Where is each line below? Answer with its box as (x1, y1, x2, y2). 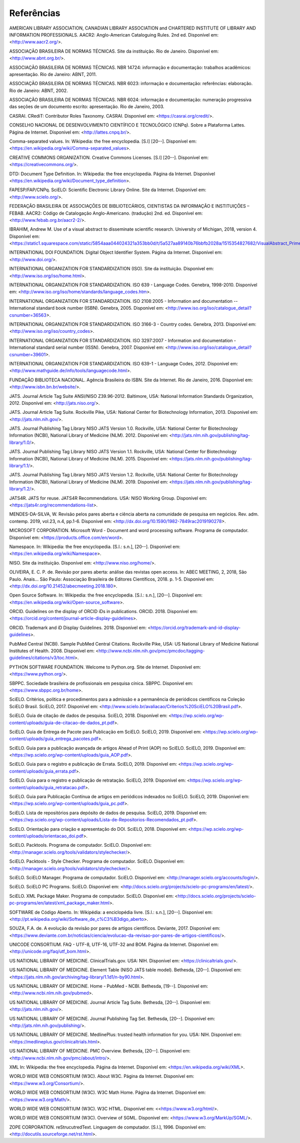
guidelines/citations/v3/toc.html (9, 655, 75, 661)
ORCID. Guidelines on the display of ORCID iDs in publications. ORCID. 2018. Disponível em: (9, 609, 198, 615)
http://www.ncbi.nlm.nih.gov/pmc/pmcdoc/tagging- (98, 648, 205, 654)
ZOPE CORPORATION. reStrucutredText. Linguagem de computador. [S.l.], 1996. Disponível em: (9, 1124, 206, 1130)
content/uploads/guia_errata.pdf (9, 768, 76, 774)
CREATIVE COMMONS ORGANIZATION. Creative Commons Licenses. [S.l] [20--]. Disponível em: (9, 154, 209, 160)
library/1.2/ (9, 486, 31, 492)
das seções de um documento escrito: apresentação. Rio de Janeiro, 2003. (9, 104, 164, 110)
